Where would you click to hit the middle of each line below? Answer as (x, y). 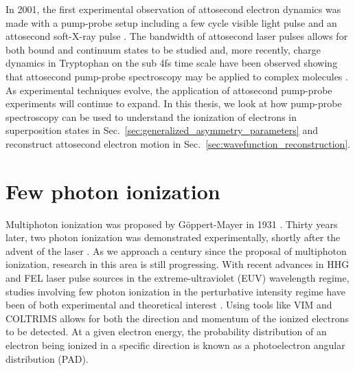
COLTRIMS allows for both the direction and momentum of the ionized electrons (177, 318)
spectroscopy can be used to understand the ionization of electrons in (151, 116)
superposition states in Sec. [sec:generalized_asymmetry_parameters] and (162, 130)
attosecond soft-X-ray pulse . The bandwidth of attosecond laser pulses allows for (177, 36)
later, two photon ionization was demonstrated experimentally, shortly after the (173, 237)
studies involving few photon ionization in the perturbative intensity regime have (176, 291)
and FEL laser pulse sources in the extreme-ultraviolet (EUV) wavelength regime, (177, 278)
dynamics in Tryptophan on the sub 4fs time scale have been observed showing (172, 63)
